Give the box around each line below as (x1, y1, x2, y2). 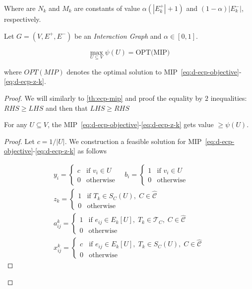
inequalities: (210, 93, 247, 103)
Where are (4, 3, 36, 13)
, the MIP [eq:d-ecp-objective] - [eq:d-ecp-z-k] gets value (47, 119, 214, 130)
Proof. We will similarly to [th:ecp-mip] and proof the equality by (4, 93, 203, 103)
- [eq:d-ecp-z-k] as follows (33, 145, 107, 156)
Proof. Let (4, 136, 35, 146)
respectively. (4, 14, 41, 24)
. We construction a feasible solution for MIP (64, 136, 202, 146)
